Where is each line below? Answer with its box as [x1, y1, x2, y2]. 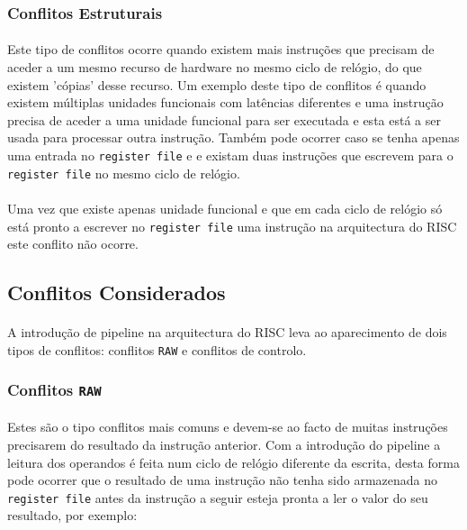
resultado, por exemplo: [7, 506, 138, 525]
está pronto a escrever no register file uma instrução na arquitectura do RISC [7, 216, 457, 235]
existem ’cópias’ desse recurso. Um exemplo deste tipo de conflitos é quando [7, 75, 427, 94]
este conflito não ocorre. [7, 234, 139, 253]
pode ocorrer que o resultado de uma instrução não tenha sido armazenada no [7, 471, 438, 489]
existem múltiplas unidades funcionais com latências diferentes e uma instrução [7, 93, 444, 112]
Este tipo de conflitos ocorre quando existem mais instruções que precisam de [7, 40, 435, 59]
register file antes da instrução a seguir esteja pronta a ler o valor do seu [7, 488, 428, 507]
